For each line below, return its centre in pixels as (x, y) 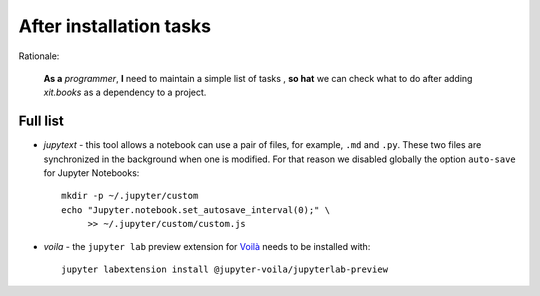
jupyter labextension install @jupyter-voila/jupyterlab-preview (225, 269)
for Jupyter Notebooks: (91, 173)
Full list (41, 121)
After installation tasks (115, 26)
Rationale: (39, 56)
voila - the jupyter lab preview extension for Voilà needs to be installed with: (207, 246)
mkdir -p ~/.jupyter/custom (130, 196)
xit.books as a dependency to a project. (125, 92)
